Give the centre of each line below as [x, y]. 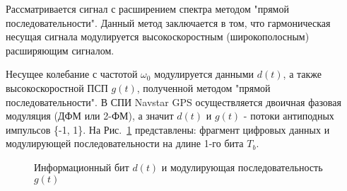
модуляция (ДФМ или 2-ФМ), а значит [90, 116]
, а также [302, 74]
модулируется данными [204, 74]
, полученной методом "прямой [204, 87]
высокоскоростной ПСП [57, 87]
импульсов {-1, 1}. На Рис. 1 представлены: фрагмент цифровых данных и [168, 129]
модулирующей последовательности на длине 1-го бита [125, 143]
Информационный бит [82, 167]
